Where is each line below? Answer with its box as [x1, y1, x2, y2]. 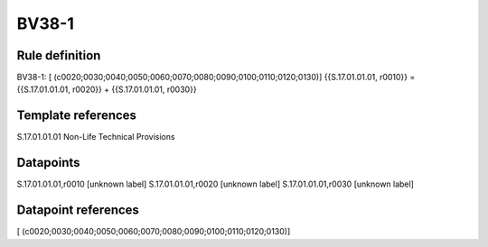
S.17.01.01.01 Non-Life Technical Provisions [16, 132, 175, 142]
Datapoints [16, 155, 80, 170]
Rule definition [16, 48, 101, 63]
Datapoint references [16, 203, 140, 218]
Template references [16, 108, 137, 123]
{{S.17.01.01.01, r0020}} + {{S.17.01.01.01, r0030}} [16, 84, 198, 95]
